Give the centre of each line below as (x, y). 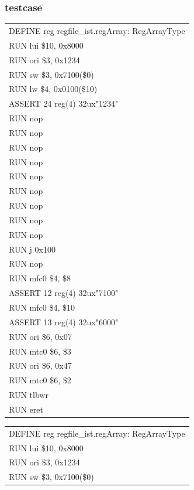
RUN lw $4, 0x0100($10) (53, 89)
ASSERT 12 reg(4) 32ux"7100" (64, 293)
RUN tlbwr (29, 395)
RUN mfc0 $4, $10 (42, 307)
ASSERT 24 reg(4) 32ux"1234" (64, 103)
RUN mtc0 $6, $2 (40, 380)
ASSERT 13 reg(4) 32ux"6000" (64, 321)
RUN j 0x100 (32, 249)
